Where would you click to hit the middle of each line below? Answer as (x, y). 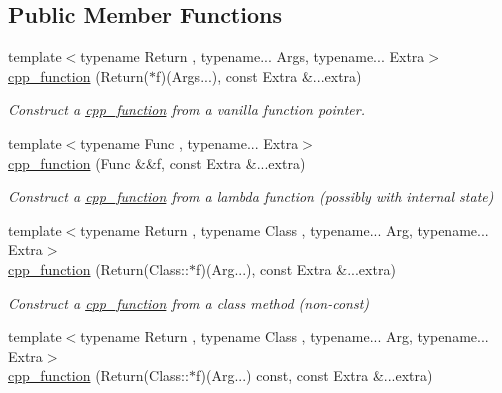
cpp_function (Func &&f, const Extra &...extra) (157, 162)
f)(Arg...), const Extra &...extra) (295, 268)
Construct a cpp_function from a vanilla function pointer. (186, 109)
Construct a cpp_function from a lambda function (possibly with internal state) (251, 196)
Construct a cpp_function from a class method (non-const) (189, 302)
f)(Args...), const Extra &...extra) (259, 75)
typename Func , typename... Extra (189, 142)
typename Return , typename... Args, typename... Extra (252, 56)
